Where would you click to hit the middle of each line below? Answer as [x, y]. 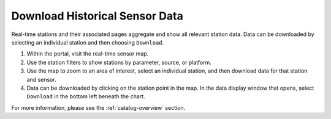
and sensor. [41, 79]
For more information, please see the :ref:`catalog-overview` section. [98, 107]
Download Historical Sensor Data [97, 16]
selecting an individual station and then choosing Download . [88, 42]
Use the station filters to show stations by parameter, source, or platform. [119, 62]
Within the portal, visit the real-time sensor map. [88, 54]
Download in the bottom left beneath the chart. [86, 96]
